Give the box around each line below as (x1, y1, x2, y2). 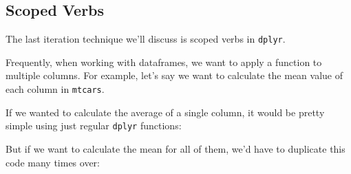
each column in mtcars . (6, 82, 105, 96)
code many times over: (6, 155, 100, 169)
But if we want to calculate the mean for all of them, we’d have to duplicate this (6, 141, 345, 155)
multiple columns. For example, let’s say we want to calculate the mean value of (6, 68, 343, 83)
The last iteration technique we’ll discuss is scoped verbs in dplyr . (6, 32, 286, 46)
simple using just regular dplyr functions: (6, 118, 182, 133)
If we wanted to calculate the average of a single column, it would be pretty (6, 105, 325, 119)
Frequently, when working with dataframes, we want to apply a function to (6, 54, 322, 69)
